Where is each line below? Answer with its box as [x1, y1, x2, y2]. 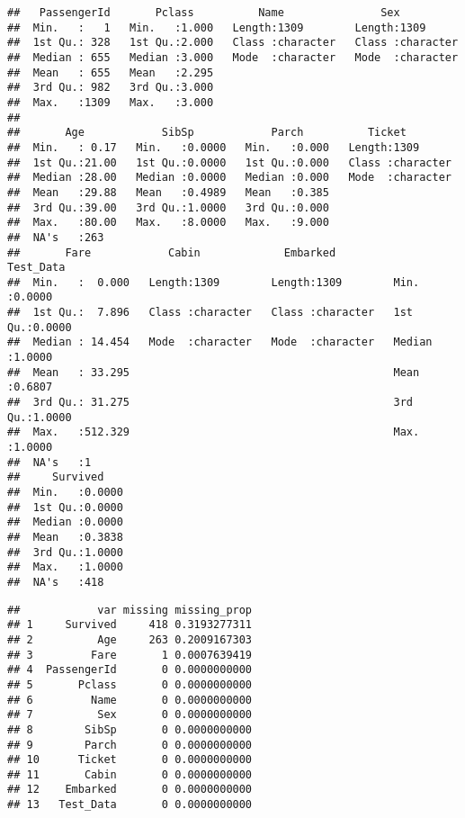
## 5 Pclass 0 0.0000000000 [7, 678, 253, 691]
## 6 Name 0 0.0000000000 [7, 693, 253, 706]
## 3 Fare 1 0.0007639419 [7, 648, 253, 661]
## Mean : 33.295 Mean [7, 365, 420, 379]
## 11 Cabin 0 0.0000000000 [7, 768, 253, 781]
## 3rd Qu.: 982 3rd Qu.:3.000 [7, 81, 214, 94]
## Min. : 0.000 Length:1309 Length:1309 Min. [7, 275, 420, 289]
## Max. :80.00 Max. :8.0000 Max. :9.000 [7, 216, 329, 229]
